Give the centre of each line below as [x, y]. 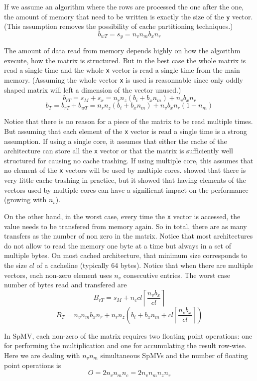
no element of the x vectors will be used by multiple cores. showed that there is [125, 170]
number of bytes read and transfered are [65, 285]
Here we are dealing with [42, 355]
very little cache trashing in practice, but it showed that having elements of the [125, 180]
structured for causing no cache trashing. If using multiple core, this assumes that [129, 160]
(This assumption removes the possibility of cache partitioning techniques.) [119, 26]
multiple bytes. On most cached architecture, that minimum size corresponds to [126, 255]
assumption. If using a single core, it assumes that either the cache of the [116, 141]
